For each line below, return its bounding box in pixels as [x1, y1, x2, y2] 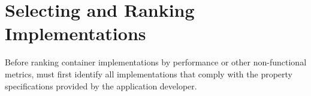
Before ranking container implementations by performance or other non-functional [5, 56, 307, 68]
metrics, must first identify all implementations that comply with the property [5, 67, 292, 80]
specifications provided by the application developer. [5, 79, 197, 92]
